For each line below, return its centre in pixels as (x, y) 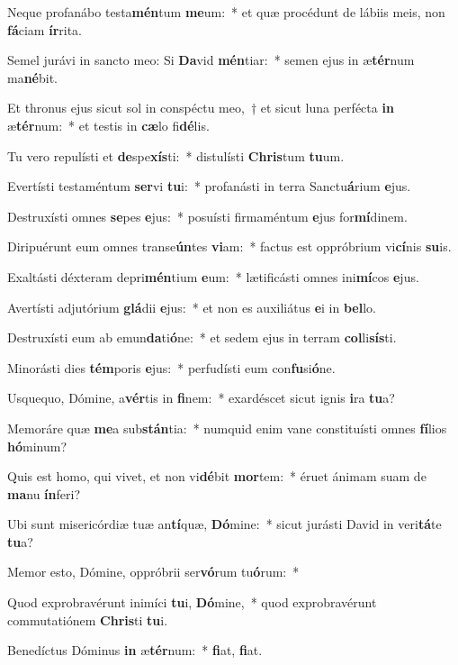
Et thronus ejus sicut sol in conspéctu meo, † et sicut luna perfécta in (201, 108)
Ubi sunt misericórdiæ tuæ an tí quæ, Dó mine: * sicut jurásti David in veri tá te (225, 524)
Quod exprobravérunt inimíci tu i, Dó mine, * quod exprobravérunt (192, 602)
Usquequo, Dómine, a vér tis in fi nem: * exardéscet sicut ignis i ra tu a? (201, 398)
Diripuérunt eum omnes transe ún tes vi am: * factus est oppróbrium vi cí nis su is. (229, 246)
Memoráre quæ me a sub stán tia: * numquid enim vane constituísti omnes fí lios (227, 428)
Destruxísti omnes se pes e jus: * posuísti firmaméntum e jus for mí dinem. (207, 216)
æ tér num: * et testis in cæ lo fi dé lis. (108, 125)
